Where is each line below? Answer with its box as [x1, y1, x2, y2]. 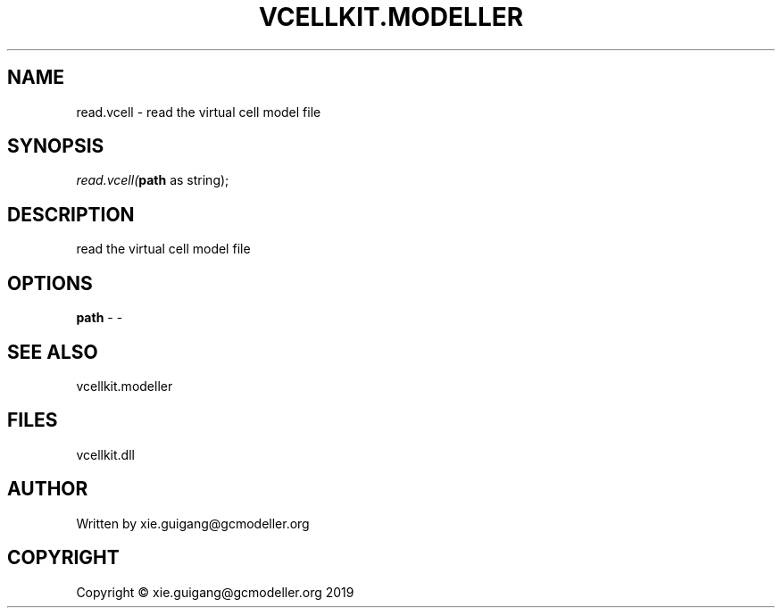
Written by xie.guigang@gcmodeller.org [76, 515, 310, 531]
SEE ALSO [7, 340, 98, 363]
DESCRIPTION [7, 203, 135, 226]
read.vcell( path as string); [76, 172, 229, 188]
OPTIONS [7, 271, 93, 295]
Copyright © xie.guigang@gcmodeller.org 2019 [76, 584, 354, 600]
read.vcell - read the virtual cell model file [76, 104, 321, 120]
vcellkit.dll [76, 446, 135, 462]
